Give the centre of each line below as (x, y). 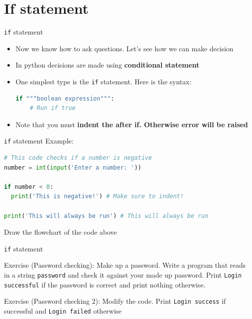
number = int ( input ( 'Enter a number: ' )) (73, 167)
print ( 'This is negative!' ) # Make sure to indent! (97, 196)
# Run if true (53, 108)
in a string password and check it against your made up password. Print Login (123, 275)
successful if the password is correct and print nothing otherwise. (105, 284)
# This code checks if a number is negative (78, 158)
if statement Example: (39, 141)
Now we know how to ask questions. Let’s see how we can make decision (125, 48)
